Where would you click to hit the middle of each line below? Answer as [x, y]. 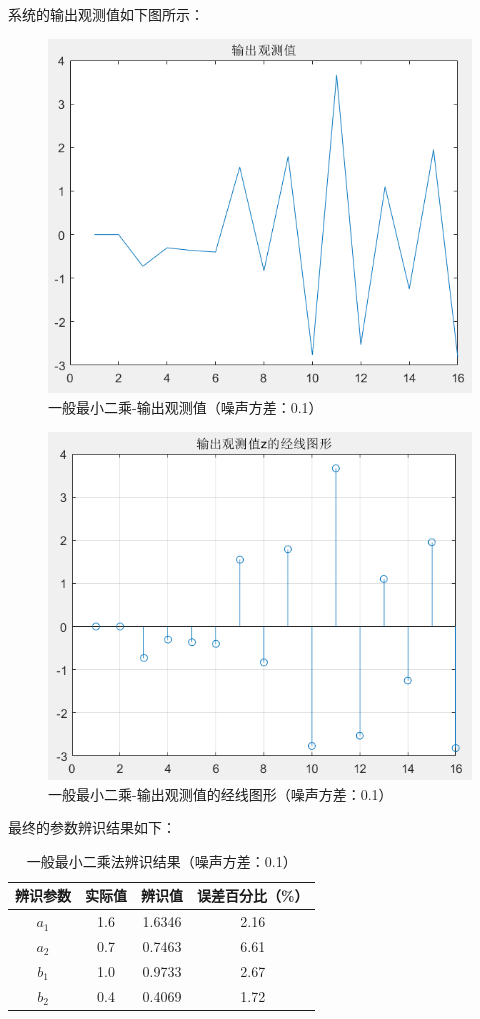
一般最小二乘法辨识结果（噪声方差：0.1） [161, 860]
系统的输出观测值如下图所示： [106, 14]
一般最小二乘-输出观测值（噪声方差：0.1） [185, 406]
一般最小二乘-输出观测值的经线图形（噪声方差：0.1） [220, 793]
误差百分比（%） [253, 895]
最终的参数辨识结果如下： [92, 827]
